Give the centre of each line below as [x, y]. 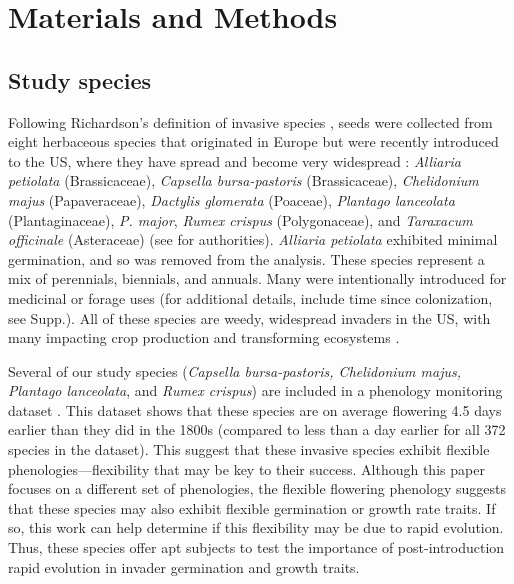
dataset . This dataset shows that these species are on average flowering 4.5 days [255, 409]
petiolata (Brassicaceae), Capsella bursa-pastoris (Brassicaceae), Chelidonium [243, 180]
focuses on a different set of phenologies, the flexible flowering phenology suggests [257, 488]
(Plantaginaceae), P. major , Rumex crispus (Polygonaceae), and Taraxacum [240, 219]
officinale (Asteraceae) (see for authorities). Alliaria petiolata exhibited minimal [253, 239]
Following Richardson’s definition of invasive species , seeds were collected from [250, 121]
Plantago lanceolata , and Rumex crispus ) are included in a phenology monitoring [255, 390]
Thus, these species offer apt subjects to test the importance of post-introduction [256, 547]
